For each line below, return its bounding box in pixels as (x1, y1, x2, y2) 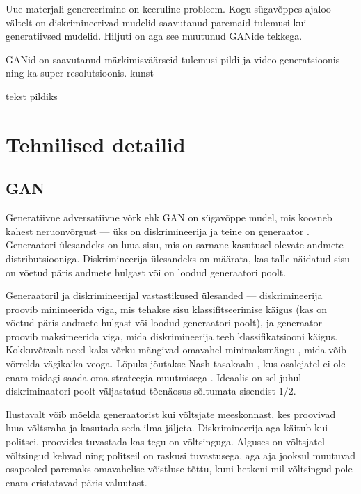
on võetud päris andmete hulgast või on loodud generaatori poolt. (6, 264, 287, 279)
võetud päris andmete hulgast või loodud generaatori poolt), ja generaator (6, 315, 323, 330)
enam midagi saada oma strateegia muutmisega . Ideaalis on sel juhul (6, 369, 302, 384)
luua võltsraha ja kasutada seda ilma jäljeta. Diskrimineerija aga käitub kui (6, 420, 328, 435)
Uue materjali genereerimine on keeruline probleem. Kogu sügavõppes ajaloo (6, 1, 331, 15)
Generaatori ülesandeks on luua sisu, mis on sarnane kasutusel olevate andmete (6, 237, 344, 252)
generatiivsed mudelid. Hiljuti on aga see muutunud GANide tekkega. (6, 29, 303, 43)
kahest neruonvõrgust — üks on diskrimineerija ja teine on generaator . (6, 223, 310, 238)
